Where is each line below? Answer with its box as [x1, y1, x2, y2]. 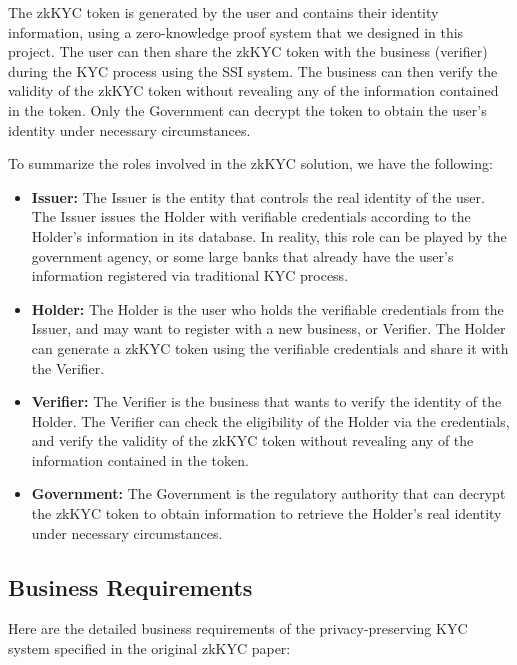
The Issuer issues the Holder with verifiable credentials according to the [31, 206, 471, 227]
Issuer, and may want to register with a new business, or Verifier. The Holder [31, 318, 506, 339]
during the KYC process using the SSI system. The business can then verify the [8, 60, 498, 81]
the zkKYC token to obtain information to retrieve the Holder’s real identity [31, 503, 502, 524]
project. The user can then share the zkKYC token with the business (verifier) [8, 41, 488, 62]
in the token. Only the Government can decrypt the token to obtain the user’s [8, 99, 487, 120]
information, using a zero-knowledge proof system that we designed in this [8, 21, 464, 42]
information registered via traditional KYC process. [31, 265, 349, 286]
